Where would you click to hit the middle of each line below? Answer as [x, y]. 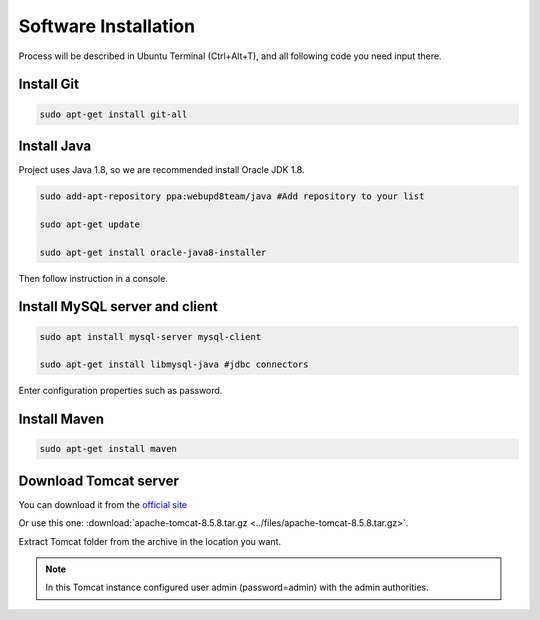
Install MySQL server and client [118, 306]
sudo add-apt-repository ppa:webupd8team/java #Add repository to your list [232, 196]
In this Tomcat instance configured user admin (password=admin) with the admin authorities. [237, 587]
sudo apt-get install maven [108, 449]
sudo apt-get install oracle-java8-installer [153, 252]
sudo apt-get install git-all [113, 114]
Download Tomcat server [99, 480]
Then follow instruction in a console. [93, 278]
